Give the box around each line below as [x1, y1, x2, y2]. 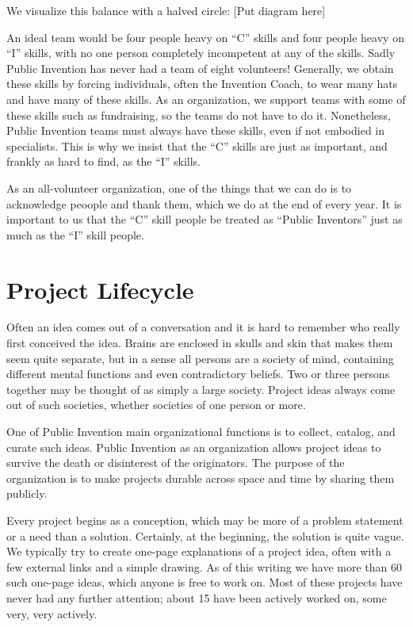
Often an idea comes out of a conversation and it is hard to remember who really [6, 319, 400, 335]
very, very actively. [6, 605, 98, 621]
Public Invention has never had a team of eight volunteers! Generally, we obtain [6, 59, 394, 76]
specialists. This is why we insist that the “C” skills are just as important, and [6, 137, 388, 154]
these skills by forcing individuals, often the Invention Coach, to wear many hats [6, 75, 398, 92]
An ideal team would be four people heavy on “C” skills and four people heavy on [6, 29, 404, 45]
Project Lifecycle [6, 273, 194, 305]
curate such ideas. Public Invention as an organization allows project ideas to [6, 438, 381, 455]
